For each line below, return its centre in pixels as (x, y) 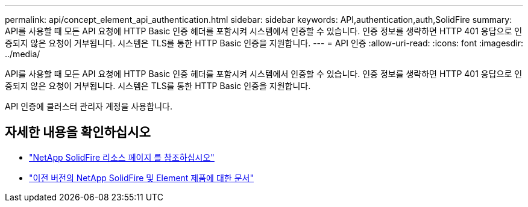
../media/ (23, 54)
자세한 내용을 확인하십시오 (78, 132)
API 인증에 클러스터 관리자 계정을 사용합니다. (89, 106)
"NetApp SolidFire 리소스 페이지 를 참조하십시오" (122, 157)
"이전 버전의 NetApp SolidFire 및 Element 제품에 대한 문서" (141, 178)
